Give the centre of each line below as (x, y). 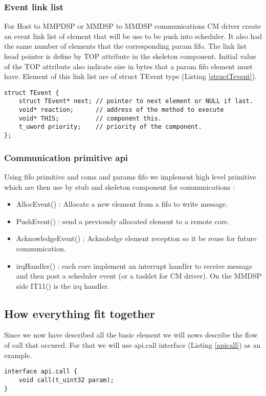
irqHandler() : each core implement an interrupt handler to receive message (134, 265)
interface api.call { (41, 372)
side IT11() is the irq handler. (63, 285)
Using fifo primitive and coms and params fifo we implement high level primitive (130, 176)
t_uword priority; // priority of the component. (110, 127)
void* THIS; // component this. (90, 118)
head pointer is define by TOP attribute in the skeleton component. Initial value (130, 56)
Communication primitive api (66, 157)
